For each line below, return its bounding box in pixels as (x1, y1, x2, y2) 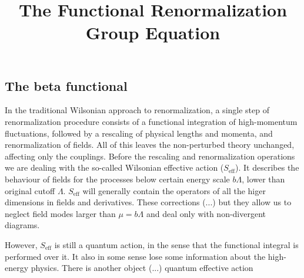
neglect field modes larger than (5, 207, 116, 219)
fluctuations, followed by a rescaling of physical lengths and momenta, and (5, 127, 273, 139)
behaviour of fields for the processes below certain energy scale (5, 172, 230, 185)
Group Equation (85, 21, 221, 45)
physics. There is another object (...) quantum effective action (31, 262, 253, 274)
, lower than (242, 172, 285, 185)
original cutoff (5, 184, 55, 196)
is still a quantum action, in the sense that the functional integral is (54, 238, 299, 250)
